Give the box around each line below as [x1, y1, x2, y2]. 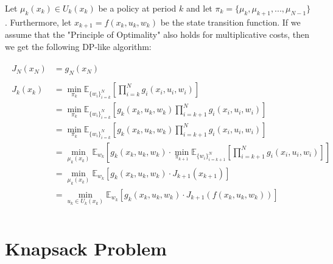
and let [186, 2, 212, 14]
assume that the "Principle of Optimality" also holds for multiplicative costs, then [5, 28, 310, 41]
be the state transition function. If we [160, 15, 301, 28]
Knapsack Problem [5, 236, 167, 261]
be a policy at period [98, 2, 177, 14]
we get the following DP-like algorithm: [5, 40, 152, 52]
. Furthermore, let [5, 15, 72, 28]
